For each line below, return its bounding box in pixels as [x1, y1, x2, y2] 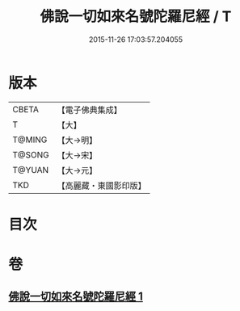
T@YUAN [12, 164, 49, 175]
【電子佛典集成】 [57, 104, 123, 116]
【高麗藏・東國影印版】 [57, 179, 147, 191]
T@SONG [12, 149, 50, 160]
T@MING [12, 134, 48, 145]
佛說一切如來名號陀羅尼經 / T [40, 7, 232, 26]
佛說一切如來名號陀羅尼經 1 [8, 290, 144, 304]
